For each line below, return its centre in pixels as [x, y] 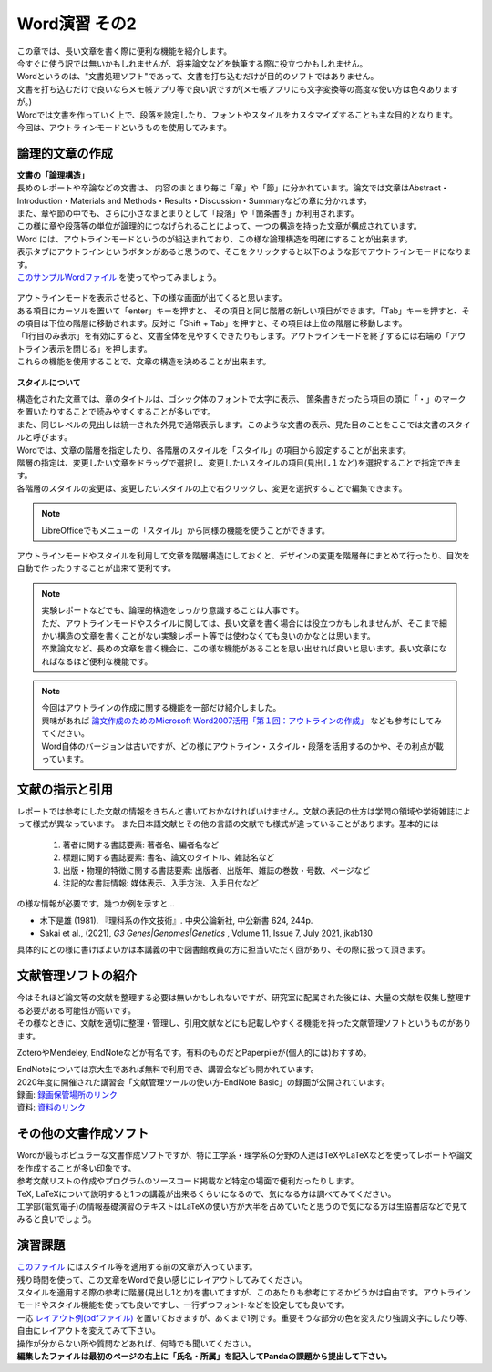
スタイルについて [49, 382]
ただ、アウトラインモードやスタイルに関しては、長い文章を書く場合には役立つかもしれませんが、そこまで [241, 623]
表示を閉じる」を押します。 [100, 348]
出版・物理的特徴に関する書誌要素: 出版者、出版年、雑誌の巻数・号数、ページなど [216, 870]
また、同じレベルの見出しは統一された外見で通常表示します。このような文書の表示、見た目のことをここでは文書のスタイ [244, 425]
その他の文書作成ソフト [83, 1134]
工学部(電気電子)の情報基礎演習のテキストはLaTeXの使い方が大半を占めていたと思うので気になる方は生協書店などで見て [242, 1206]
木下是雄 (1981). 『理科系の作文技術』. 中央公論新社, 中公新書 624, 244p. [176, 920]
